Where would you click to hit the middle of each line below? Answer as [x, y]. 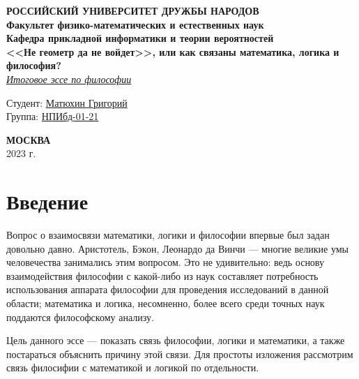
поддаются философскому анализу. [80, 317]
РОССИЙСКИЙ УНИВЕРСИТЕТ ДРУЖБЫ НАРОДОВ [133, 10]
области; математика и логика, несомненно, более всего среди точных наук [166, 303]
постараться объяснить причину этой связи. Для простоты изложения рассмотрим [180, 354]
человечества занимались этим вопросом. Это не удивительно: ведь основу [166, 262]
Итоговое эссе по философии [69, 79]
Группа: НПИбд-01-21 [53, 116]
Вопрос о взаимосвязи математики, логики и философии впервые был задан [168, 235]
